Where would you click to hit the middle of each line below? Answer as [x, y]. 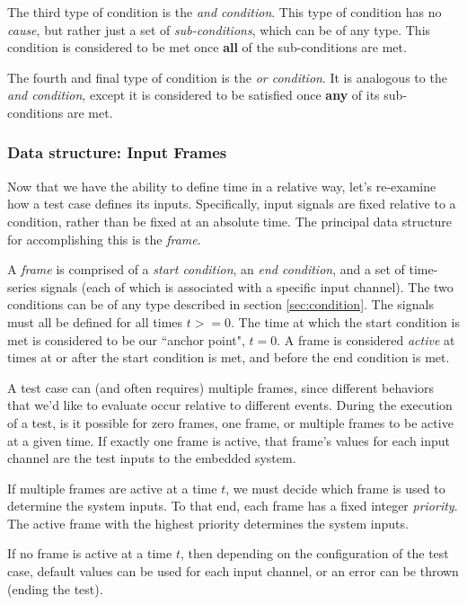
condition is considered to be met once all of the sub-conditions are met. [207, 47]
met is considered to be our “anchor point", [126, 339]
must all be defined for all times [95, 321]
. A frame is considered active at [366, 339]
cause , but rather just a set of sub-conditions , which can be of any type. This [219, 29]
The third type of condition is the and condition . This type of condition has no [225, 12]
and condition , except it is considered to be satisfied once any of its [194, 95]
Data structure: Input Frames [117, 152]
